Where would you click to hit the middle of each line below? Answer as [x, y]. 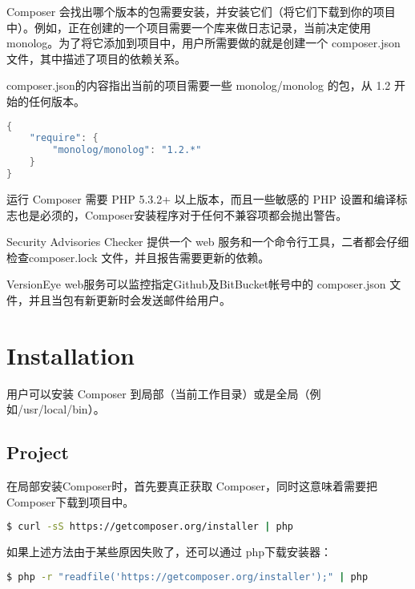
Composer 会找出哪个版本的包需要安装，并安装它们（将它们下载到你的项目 [201, 11]
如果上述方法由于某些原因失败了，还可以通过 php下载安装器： [169, 552]
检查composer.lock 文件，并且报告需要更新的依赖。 [138, 257]
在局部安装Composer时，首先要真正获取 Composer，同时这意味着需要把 [192, 486]
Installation [71, 355]
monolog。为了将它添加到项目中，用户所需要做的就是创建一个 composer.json [203, 43]
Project [38, 452]
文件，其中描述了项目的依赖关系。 [96, 58]
